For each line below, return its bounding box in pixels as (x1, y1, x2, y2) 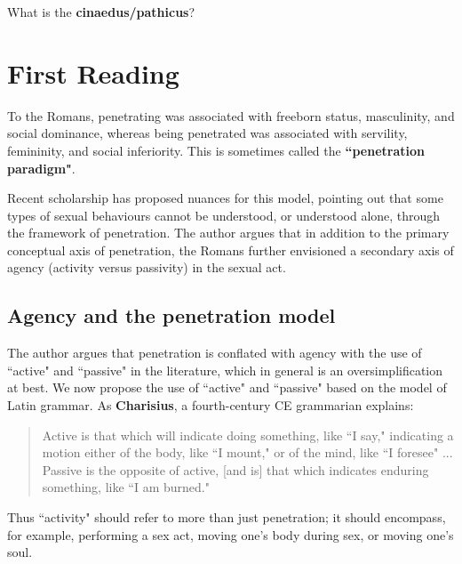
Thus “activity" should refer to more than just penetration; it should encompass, (7, 508, 446, 527)
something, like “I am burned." (42, 478, 210, 496)
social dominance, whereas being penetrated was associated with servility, (7, 124, 408, 142)
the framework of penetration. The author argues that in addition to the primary (7, 223, 450, 242)
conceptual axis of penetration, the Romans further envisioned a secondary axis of (7, 240, 454, 259)
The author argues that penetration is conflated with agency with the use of (7, 343, 422, 362)
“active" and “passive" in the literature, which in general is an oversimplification (7, 360, 443, 379)
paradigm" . (7, 158, 76, 177)
